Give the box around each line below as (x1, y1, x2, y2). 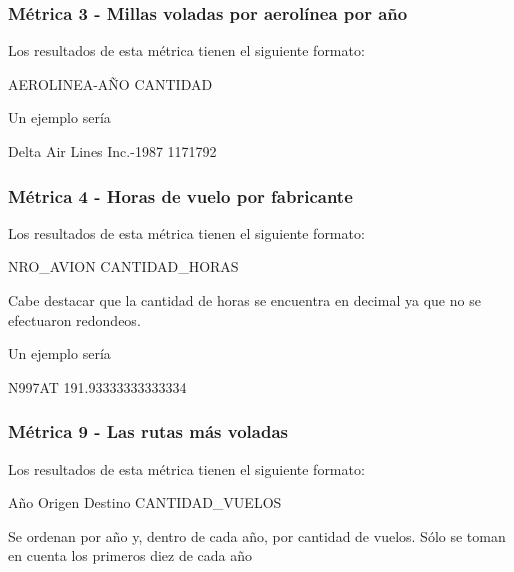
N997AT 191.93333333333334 (8, 376, 187, 397)
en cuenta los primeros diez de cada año (8, 545, 253, 566)
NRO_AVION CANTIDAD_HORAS (8, 256, 239, 277)
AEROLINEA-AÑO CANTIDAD (8, 73, 213, 94)
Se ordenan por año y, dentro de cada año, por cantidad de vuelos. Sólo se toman (8, 525, 506, 546)
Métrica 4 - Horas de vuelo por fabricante (8, 183, 353, 208)
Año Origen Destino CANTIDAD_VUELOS (8, 492, 282, 513)
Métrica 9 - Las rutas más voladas (8, 419, 288, 444)
